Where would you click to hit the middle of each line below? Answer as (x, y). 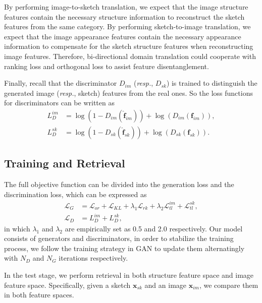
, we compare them (229, 285)
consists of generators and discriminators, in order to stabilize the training (119, 238)
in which (17, 228)
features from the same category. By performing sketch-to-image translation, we (127, 26)
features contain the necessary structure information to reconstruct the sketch (124, 16)
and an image (166, 285)
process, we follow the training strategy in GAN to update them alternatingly (124, 248)
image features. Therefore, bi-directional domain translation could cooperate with (130, 56)
